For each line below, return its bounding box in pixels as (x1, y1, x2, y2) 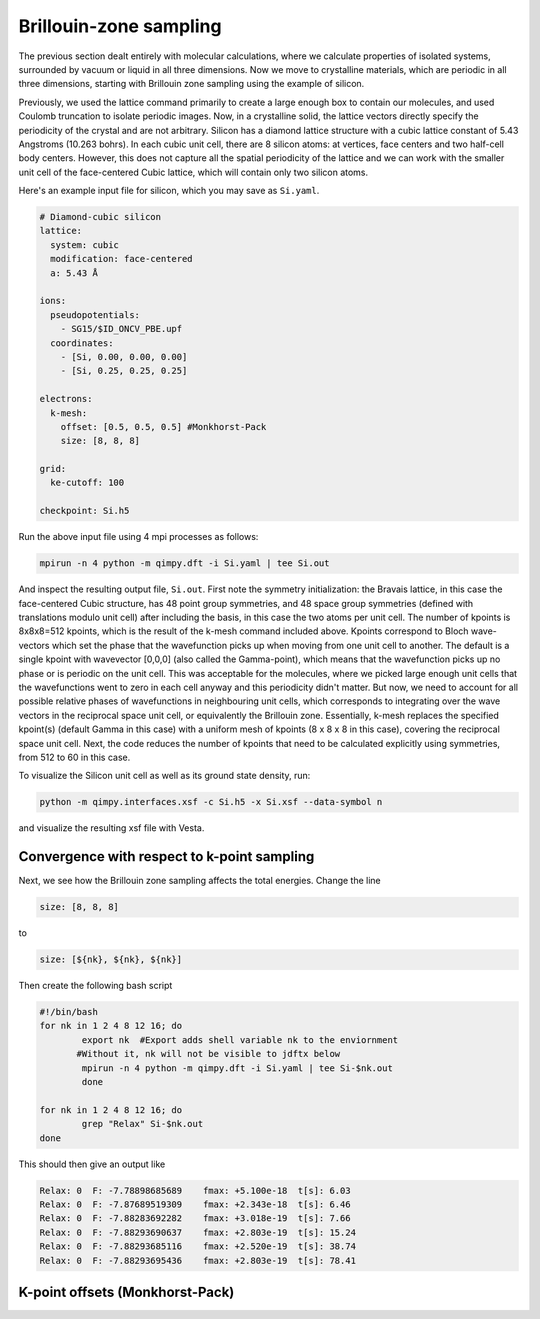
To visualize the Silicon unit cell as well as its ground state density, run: (18, 770, 311, 782)
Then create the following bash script (18, 980, 173, 992)
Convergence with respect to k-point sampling (18, 848, 315, 865)
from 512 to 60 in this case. (18, 751, 131, 763)
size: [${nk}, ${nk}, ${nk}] (39, 954, 183, 965)
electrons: (39, 393, 93, 405)
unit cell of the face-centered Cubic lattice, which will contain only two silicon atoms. (18, 166, 369, 178)
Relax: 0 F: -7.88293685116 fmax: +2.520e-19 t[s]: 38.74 (39, 1241, 357, 1252)
